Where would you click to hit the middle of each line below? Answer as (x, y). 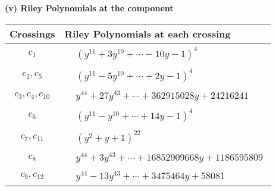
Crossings (32, 33)
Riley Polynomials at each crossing (148, 33)
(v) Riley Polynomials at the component (89, 8)
